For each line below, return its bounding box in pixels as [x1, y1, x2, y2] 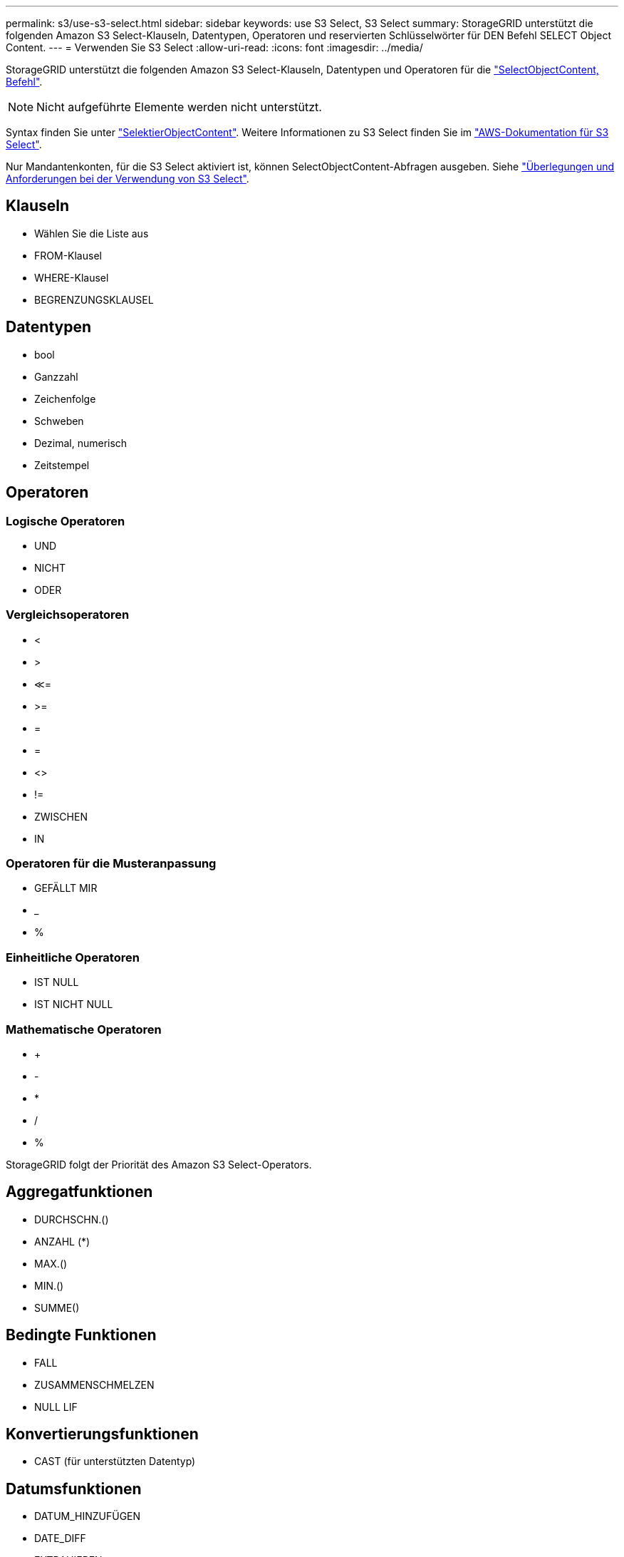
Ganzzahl [34, 370, 78, 383]
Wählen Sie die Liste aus [34, 227, 149, 240]
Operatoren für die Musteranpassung [6, 856, 217, 871]
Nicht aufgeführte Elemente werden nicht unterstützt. [36, 100, 322, 114]
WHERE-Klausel [34, 271, 109, 284]
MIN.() [34, 1279, 64, 1292]
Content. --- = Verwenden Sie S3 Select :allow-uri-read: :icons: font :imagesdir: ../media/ [6, 41, 423, 53]
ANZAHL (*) [34, 1235, 90, 1248]
